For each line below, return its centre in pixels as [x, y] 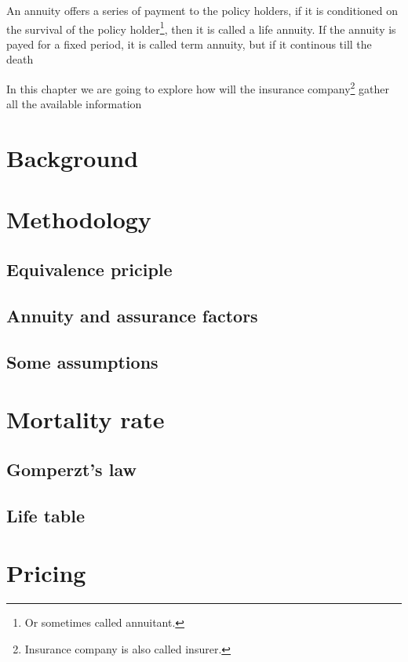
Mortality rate [86, 419]
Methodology [79, 219]
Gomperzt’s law [71, 469]
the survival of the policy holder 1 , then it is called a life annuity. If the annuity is [201, 27]
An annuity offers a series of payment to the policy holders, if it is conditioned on [202, 10]
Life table [46, 515]
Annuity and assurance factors [132, 315]
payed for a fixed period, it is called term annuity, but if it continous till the [189, 44]
